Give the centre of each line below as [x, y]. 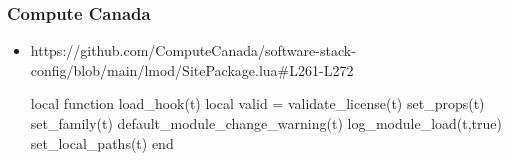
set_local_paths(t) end [102, 142]
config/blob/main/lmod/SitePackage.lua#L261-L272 [192, 69]
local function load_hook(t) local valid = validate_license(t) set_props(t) [257, 103]
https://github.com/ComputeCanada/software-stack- [193, 50]
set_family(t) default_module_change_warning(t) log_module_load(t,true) [266, 123]
